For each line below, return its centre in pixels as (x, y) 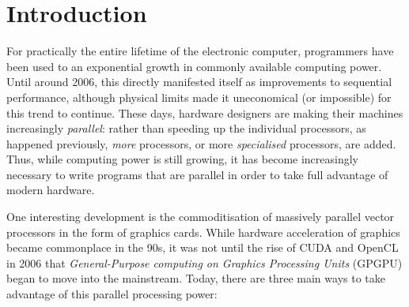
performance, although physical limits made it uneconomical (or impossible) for (199, 97)
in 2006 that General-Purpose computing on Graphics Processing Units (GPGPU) (204, 262)
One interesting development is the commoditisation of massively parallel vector (201, 217)
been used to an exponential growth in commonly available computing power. (194, 66)
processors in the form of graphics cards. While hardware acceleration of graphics (203, 232)
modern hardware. (51, 190)
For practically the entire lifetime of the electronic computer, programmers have (200, 51)
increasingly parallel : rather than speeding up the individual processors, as (186, 128)
